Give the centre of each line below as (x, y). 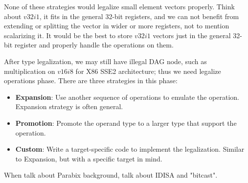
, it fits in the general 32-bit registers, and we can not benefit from (139, 16)
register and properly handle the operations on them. (94, 45)
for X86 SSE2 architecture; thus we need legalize (148, 71)
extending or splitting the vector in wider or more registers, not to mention (117, 26)
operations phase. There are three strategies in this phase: (91, 80)
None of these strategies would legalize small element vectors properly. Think (119, 6)
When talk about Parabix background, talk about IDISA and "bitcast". (111, 175)
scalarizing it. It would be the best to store (68, 35)
